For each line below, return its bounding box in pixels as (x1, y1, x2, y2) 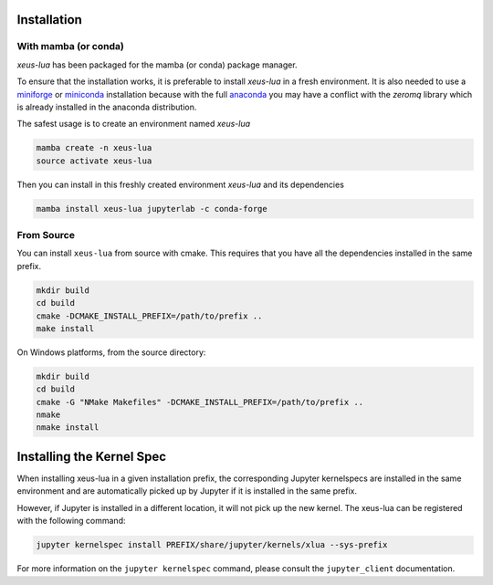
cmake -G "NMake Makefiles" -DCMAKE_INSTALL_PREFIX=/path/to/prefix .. (36, 397, 364, 407)
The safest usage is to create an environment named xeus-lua (16, 119, 251, 130)
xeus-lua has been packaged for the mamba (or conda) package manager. (16, 59, 298, 70)
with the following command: (16, 516, 126, 527)
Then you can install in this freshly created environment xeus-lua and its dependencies (16, 179, 344, 190)
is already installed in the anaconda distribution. (16, 101, 197, 112)
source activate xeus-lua (36, 155, 152, 166)
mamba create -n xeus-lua (36, 142, 152, 153)
